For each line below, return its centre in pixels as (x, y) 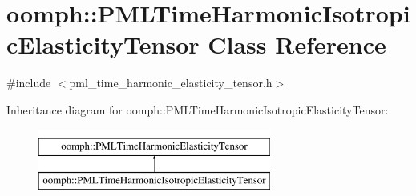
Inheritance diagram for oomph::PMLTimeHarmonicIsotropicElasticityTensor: (198, 109)
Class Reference (297, 44)
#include (29, 83)
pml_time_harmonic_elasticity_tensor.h (171, 83)
